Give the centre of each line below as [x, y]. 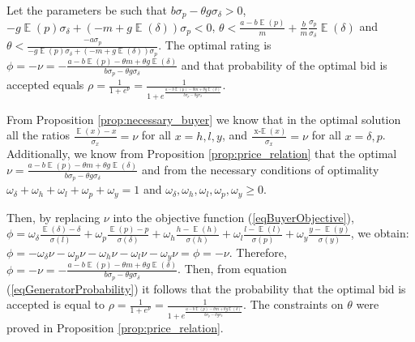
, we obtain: [380, 233]
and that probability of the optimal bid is [284, 64]
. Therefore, [258, 252]
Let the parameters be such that [87, 10]
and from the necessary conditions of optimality [260, 169]
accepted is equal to [56, 304]
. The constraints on [293, 304]
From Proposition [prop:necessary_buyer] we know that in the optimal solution [204, 119]
